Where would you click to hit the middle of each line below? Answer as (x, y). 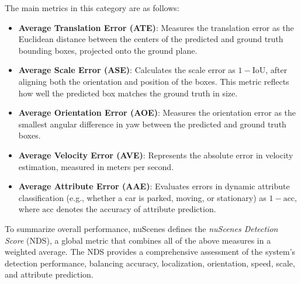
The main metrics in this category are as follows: (92, 8)
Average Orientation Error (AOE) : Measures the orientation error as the (157, 112)
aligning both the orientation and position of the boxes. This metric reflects (154, 81)
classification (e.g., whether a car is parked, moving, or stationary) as (142, 197)
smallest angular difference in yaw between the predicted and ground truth (152, 124)
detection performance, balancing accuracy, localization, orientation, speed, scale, (150, 263)
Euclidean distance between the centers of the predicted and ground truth (151, 39)
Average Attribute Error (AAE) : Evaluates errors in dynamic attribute (154, 186)
